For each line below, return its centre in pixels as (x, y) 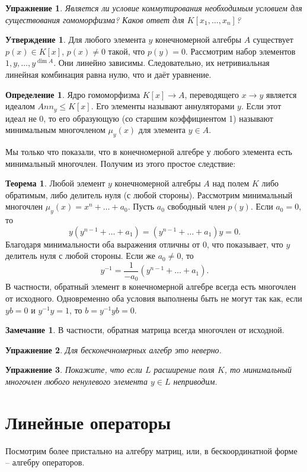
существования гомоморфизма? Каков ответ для (95, 19)
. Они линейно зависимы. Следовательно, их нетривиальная (162, 63)
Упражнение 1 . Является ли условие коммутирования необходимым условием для (154, 8)
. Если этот (261, 106)
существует (273, 39)
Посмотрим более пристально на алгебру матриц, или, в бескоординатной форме (151, 450)
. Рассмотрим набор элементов (240, 51)
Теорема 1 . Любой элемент (55, 183)
